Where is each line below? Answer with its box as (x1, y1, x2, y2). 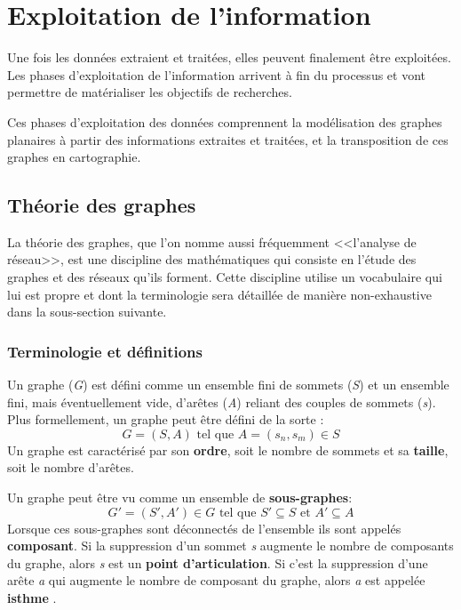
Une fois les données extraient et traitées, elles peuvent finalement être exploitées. (7, 48, 451, 67)
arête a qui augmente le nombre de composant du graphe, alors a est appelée (7, 571, 425, 590)
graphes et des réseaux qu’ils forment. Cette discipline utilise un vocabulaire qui (7, 268, 442, 286)
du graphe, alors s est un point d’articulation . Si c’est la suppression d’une (7, 553, 428, 572)
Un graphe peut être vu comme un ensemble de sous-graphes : (7, 488, 353, 507)
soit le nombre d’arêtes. (7, 458, 134, 477)
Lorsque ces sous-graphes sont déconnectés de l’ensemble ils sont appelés (7, 518, 401, 537)
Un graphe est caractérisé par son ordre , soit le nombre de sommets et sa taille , (7, 440, 449, 459)
